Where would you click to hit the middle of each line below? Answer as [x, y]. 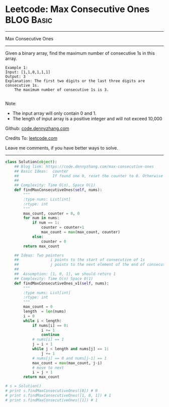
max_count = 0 [38, 307]
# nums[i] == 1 [48, 340]
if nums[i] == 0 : [50, 325]
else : [38, 237]
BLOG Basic [29, 20]
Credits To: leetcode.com [31, 138]
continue [50, 335]
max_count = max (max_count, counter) [81, 232]
